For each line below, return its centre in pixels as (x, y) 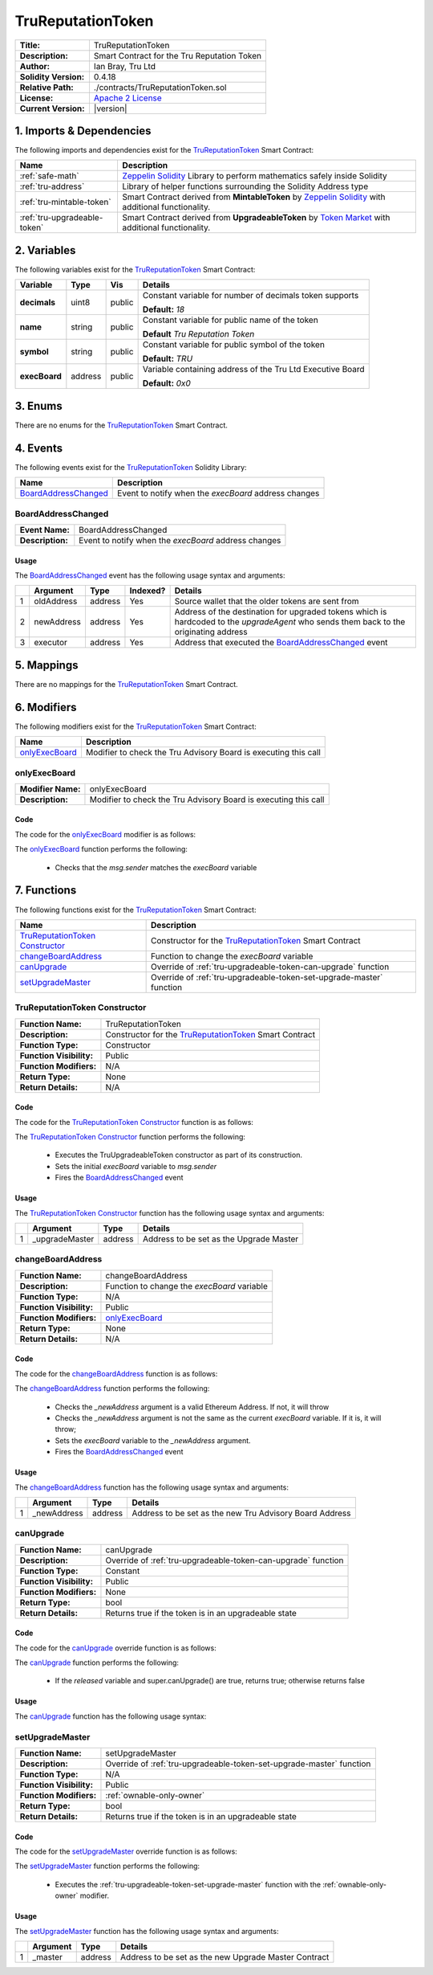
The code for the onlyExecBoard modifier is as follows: (105, 834)
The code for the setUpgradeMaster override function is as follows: (126, 1851)
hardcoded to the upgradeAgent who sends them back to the (290, 622)
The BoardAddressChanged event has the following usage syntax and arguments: (150, 575)
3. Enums (39, 406)
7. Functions (46, 891)
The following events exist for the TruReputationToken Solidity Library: (131, 467)
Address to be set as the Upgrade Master (221, 1239)
